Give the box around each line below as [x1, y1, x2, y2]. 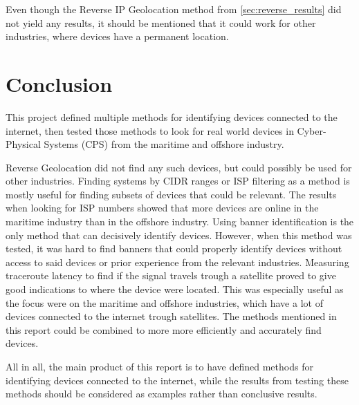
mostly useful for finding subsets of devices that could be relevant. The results [6, 187, 337, 201]
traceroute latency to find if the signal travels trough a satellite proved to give [6, 268, 336, 283]
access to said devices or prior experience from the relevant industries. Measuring [6, 254, 349, 269]
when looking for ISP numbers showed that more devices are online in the [6, 200, 319, 215]
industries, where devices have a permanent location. [6, 29, 229, 44]
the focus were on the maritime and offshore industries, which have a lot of [6, 295, 323, 310]
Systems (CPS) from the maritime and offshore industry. [44, 137, 284, 151]
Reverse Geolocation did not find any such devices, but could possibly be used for [6, 160, 352, 174]
